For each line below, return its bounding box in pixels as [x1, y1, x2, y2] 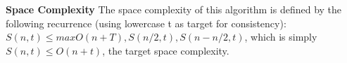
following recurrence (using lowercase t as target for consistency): [6, 15, 286, 30]
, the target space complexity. [102, 43, 229, 57]
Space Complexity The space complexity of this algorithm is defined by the [6, 2, 342, 16]
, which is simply [244, 29, 317, 44]
